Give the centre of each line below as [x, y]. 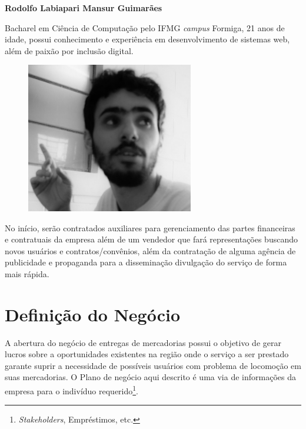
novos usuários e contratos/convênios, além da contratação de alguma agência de [150, 250]
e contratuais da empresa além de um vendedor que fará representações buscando [151, 239]
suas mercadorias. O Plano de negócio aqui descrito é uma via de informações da [150, 377]
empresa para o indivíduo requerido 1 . [72, 390]
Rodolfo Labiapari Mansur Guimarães [84, 8]
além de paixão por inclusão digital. [69, 50]
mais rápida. [27, 273]
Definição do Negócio [93, 314]
